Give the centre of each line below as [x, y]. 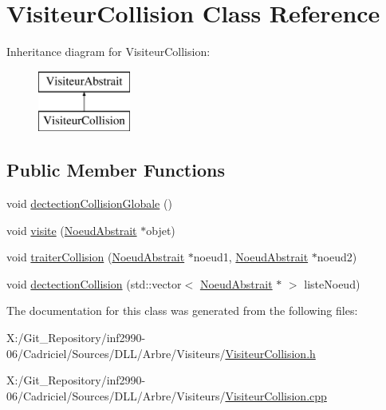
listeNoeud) [332, 283]
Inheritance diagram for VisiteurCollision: [108, 52]
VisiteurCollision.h [270, 353]
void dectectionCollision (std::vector [94, 283]
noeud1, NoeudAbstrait [251, 257]
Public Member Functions [116, 170]
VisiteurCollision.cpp [276, 395]
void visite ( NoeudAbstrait [72, 230]
